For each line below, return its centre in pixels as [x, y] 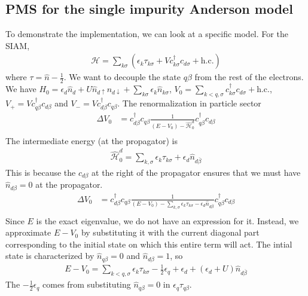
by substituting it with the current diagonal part [170, 232]
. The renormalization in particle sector [189, 103]
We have [21, 89]
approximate [28, 232]
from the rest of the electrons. [249, 77]
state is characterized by [50, 256]
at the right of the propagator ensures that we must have [196, 172]
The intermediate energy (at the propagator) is [92, 140]
